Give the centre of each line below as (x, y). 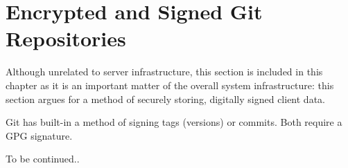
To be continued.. (43, 159)
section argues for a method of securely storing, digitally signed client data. (165, 99)
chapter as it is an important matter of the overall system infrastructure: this (170, 85)
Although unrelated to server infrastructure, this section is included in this (164, 72)
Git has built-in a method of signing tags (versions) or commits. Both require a (174, 122)
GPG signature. (39, 135)
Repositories (66, 38)
